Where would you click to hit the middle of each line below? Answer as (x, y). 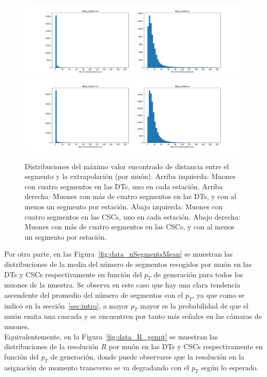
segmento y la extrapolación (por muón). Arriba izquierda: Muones (130, 176)
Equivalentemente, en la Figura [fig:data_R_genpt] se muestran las (111, 336)
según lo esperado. (230, 367)
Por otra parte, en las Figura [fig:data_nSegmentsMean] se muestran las (119, 254)
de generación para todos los (198, 274)
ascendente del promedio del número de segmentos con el (94, 294)
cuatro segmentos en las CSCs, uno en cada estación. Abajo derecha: (133, 216)
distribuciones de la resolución (51, 346)
